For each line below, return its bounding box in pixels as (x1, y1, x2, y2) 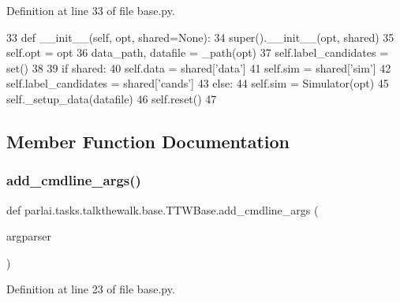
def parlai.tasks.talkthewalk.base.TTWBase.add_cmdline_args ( (6, 201, 319, 218)
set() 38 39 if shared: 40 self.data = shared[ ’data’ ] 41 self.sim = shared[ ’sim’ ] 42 (6, 59, 391, 76)
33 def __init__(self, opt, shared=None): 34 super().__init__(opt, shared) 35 (6, 28, 394, 45)
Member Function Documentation (6, 129, 290, 153)
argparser (6, 228, 51, 244)
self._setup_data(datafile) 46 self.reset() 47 (6, 90, 217, 106)
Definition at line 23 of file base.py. (6, 281, 175, 297)
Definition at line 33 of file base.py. (6, 2, 175, 18)
